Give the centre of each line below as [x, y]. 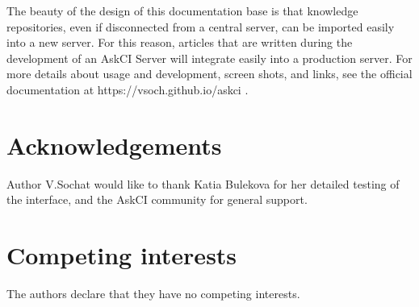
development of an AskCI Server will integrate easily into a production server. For [209, 58]
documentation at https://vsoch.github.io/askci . [128, 89]
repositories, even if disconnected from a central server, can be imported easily [201, 26]
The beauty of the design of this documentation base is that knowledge [182, 10]
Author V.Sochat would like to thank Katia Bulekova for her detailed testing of [203, 183]
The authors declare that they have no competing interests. [153, 293]
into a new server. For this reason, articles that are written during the [180, 42]
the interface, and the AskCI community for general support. [157, 199]
